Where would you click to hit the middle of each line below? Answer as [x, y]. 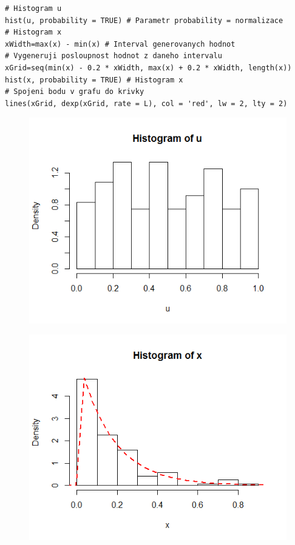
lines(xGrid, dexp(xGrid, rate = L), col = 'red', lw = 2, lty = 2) [146, 103]
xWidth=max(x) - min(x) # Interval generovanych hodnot [120, 44]
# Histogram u [33, 8]
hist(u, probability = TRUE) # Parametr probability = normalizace [144, 20]
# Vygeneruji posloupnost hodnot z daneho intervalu [114, 56]
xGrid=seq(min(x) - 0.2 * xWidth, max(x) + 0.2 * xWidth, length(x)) [148, 68]
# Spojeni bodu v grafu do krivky [75, 92]
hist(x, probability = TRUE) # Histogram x [94, 80]
